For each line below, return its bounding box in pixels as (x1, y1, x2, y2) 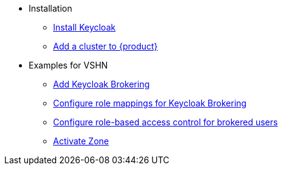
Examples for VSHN (29, 60, 108, 70)
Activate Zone (53, 136, 109, 146)
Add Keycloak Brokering (53, 79, 150, 89)
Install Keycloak (53, 22, 116, 32)
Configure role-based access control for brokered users (53, 117, 278, 127)
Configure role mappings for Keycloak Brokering (53, 98, 247, 108)
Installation (29, 3, 73, 13)
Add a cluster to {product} (53, 41, 158, 51)
